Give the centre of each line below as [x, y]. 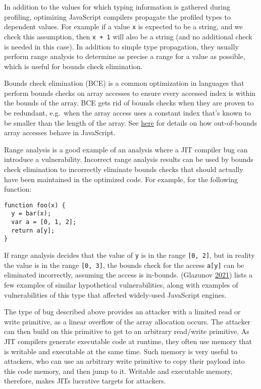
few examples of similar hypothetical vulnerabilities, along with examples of [121, 285]
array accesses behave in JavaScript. [60, 132]
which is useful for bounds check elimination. [73, 66]
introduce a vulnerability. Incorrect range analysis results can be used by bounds [129, 159]
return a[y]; [33, 230]
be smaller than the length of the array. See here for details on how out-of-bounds [130, 122]
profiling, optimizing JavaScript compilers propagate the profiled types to [117, 16]
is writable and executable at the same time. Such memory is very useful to [121, 351]
